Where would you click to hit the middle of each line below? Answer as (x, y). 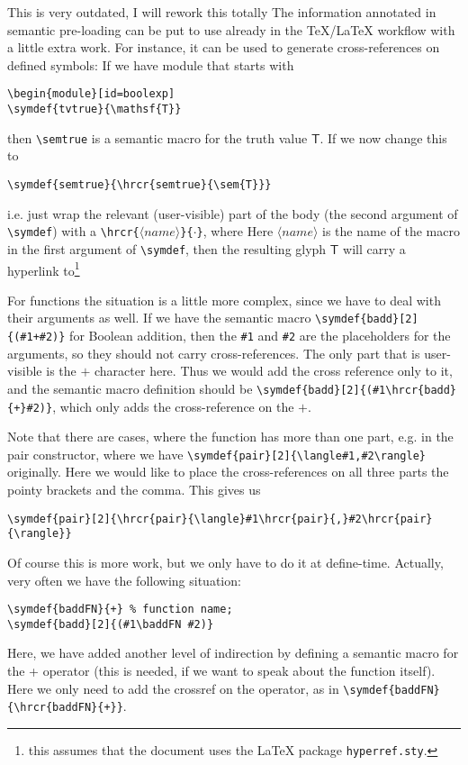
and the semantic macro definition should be (130, 388)
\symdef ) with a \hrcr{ (73, 231)
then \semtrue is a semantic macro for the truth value (157, 137)
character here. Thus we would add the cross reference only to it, (274, 371)
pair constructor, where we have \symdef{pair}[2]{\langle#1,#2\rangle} (216, 454)
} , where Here (235, 231)
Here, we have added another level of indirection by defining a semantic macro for (233, 653)
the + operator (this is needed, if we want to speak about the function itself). (221, 670)
